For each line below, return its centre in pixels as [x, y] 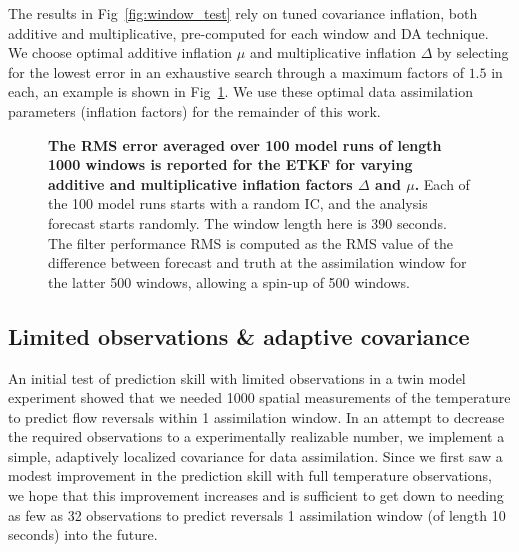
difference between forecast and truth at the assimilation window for [257, 262]
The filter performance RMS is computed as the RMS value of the [251, 242]
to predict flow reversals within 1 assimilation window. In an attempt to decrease [256, 416]
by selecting [472, 52]
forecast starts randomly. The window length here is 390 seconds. [247, 222]
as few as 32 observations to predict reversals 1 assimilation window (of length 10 [257, 514]
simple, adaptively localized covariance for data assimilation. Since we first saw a [255, 455]
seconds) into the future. [83, 534]
